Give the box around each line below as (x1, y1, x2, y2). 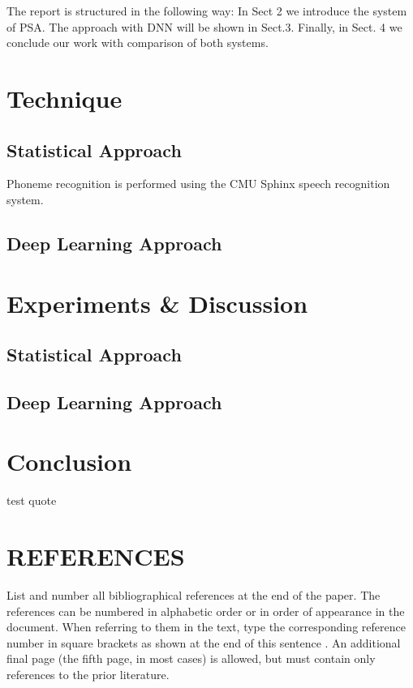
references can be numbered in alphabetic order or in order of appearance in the (6, 602, 405, 619)
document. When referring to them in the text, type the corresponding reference (6, 618, 406, 635)
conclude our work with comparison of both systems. (6, 34, 269, 51)
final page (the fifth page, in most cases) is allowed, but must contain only (6, 650, 376, 667)
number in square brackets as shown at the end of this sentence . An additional (6, 634, 401, 651)
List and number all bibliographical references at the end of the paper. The (6, 587, 381, 604)
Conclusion (6, 445, 132, 478)
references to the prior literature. (6, 666, 170, 683)
